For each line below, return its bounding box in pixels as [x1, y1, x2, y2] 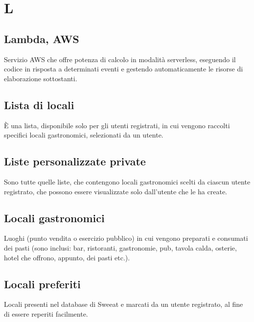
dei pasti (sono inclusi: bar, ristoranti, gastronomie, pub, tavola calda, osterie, [4, 242, 237, 253]
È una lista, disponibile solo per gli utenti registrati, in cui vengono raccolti [4, 120, 230, 130]
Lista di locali [4, 97, 74, 112]
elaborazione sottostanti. [4, 73, 77, 83]
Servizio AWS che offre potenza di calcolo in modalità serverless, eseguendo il [4, 54, 236, 64]
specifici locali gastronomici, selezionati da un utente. [4, 130, 163, 140]
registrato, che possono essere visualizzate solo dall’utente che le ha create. [4, 186, 228, 196]
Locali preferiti [4, 276, 81, 291]
